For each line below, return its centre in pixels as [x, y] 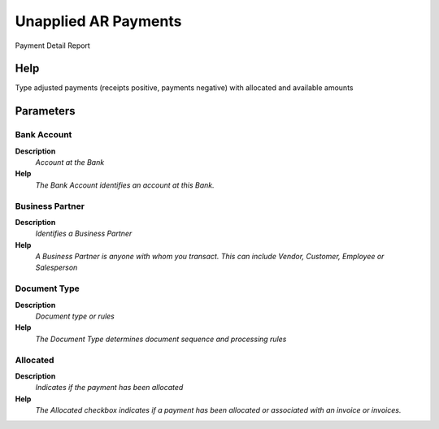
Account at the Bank [70, 162]
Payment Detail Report [53, 45]
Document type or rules [75, 316]
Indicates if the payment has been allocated [109, 388]
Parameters [45, 111]
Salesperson [57, 267]
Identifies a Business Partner [84, 234]
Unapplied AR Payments [98, 21]
